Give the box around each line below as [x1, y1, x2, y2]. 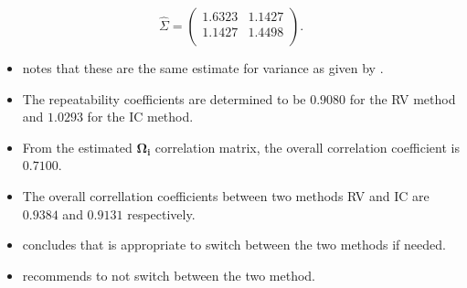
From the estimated [22, 137, 133, 156]
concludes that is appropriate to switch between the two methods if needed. [22, 235, 446, 254]
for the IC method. [87, 107, 194, 126]
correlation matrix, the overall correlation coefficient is [154, 137, 460, 156]
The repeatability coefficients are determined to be [22, 89, 306, 108]
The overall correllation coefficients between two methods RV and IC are [22, 186, 430, 205]
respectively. [127, 204, 196, 223]
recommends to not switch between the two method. [22, 265, 315, 284]
